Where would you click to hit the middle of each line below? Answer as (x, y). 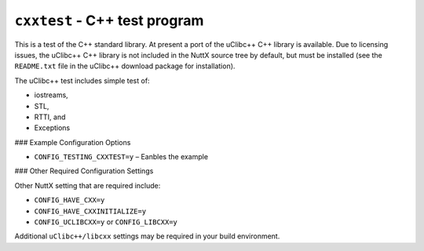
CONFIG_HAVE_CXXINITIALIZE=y (90, 211)
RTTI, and (50, 117)
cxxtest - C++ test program (109, 20)
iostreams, (51, 95)
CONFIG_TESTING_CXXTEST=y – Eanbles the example (121, 157)
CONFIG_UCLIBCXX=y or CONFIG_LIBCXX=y (106, 222)
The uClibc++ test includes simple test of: (82, 80)
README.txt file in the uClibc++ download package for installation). (125, 66)
